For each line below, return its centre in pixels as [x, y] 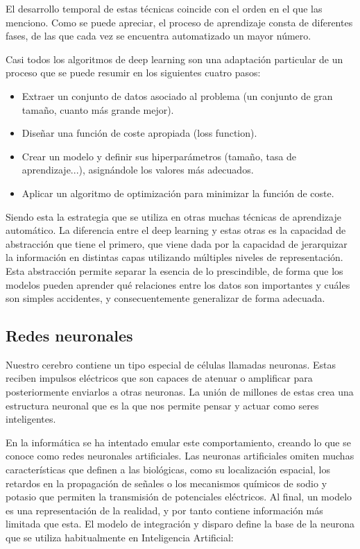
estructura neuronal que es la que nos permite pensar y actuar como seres [162, 405]
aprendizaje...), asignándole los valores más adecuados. [138, 170]
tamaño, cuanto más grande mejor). [98, 109]
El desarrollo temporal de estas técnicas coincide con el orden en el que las [164, 8]
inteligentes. [31, 419]
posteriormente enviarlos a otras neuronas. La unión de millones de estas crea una [180, 392]
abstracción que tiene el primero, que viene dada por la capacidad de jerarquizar [177, 243]
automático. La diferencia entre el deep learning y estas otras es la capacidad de [176, 230]
